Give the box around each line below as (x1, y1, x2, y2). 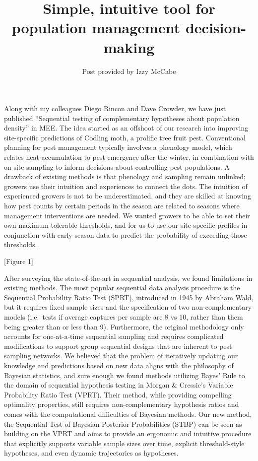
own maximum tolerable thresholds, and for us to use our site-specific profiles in (4, 220, 248, 230)
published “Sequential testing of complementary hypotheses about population (4, 113, 240, 123)
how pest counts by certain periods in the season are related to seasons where (4, 200, 240, 211)
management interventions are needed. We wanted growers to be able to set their (4, 210, 250, 220)
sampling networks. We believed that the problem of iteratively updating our (4, 350, 238, 361)
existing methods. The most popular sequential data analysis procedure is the (4, 282, 240, 293)
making (103, 37, 155, 57)
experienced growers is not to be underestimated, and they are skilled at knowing (4, 191, 251, 201)
